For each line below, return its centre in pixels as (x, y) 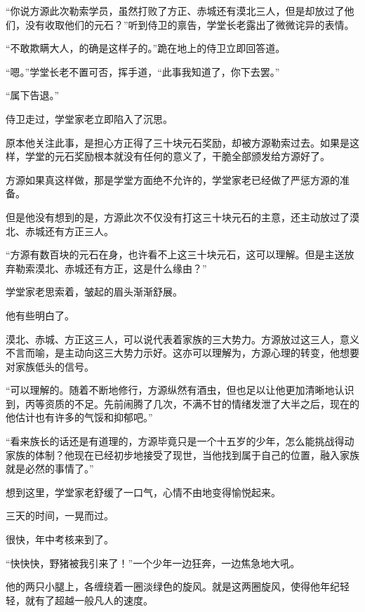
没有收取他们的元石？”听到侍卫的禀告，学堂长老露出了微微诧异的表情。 (190, 24)
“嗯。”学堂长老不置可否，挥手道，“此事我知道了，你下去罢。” (143, 71)
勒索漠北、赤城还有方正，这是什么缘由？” (111, 268)
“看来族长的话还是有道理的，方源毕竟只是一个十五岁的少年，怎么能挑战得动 (180, 441)
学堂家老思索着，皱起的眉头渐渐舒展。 (94, 292)
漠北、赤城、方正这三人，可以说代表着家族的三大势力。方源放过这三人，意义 (182, 339)
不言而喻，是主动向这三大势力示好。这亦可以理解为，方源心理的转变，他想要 (182, 353)
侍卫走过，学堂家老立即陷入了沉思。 (89, 118)
